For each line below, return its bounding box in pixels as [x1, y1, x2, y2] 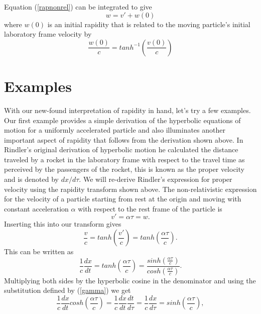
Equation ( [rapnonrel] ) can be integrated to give [4, 2, 152, 12]
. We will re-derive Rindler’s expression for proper [79, 174, 232, 184]
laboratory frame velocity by [4, 29, 92, 39]
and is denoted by [4, 174, 59, 184]
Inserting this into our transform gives [4, 219, 121, 229]
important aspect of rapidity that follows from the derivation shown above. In [4, 134, 243, 145]
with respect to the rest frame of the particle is [78, 203, 222, 214]
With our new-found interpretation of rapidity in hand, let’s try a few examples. [4, 104, 251, 115]
